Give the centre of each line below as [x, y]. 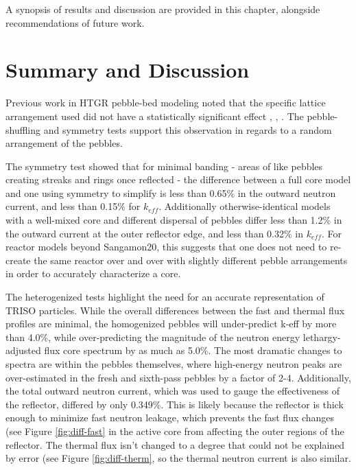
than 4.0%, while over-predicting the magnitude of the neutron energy [153, 337]
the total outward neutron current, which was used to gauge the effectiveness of [173, 391]
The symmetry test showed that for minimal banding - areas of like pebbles [164, 166]
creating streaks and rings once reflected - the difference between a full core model [178, 179]
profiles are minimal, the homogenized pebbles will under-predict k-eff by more [171, 324]
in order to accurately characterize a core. [93, 273]
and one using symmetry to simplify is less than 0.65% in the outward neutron [171, 192]
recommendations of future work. [75, 22]
